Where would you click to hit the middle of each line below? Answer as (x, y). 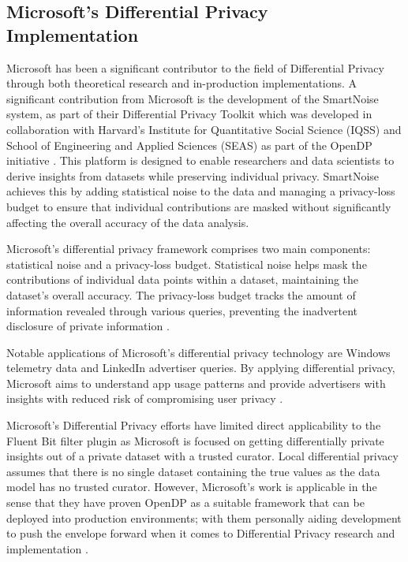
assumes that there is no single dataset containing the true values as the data (193, 471)
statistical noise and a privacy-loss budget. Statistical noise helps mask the (187, 264)
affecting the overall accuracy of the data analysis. (128, 222)
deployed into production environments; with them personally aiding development (204, 517)
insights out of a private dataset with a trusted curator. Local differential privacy (202, 456)
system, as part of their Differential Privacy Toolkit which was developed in (189, 114)
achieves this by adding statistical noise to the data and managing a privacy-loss (201, 191)
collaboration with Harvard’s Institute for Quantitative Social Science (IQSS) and (204, 129)
